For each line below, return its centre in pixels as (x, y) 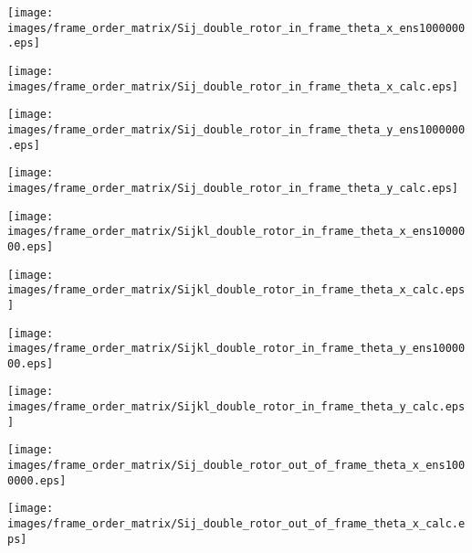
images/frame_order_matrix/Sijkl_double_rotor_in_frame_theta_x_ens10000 (236, 232)
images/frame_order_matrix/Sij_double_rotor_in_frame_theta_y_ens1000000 (236, 129)
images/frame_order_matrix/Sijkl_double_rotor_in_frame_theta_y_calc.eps (236, 407)
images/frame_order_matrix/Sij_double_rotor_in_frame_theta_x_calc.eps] (233, 86)
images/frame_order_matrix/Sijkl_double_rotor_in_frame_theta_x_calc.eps (236, 290)
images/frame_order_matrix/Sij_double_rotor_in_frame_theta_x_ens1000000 (236, 28)
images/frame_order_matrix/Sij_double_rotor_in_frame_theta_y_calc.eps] (233, 188)
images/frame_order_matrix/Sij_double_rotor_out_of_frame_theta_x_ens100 (236, 466)
